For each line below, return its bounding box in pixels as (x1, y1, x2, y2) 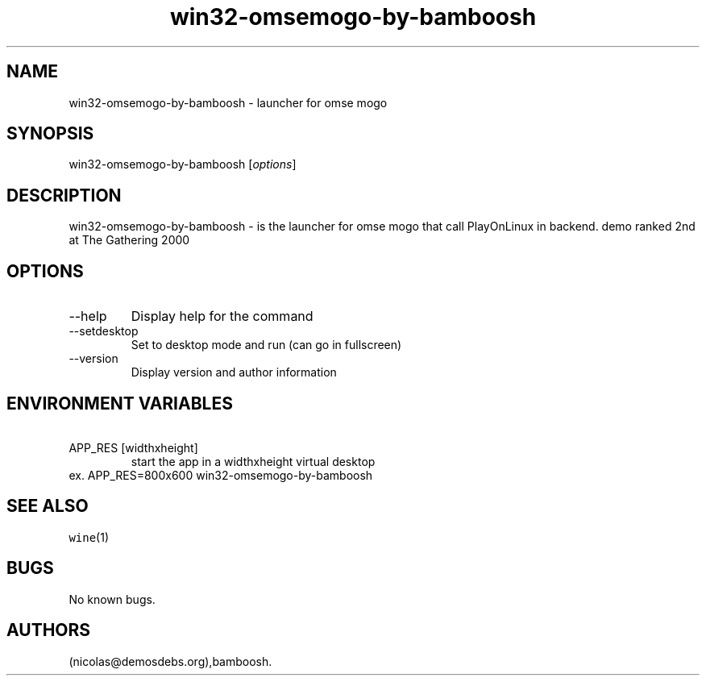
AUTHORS (6, 620, 91, 641)
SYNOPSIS (6, 123, 94, 144)
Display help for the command (131, 308, 314, 325)
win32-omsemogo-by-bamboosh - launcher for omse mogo (69, 95, 388, 110)
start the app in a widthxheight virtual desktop (131, 454, 376, 468)
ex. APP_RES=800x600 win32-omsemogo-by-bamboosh (69, 468, 373, 482)
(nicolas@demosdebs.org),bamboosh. (69, 654, 272, 668)
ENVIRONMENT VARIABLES (6, 393, 233, 414)
